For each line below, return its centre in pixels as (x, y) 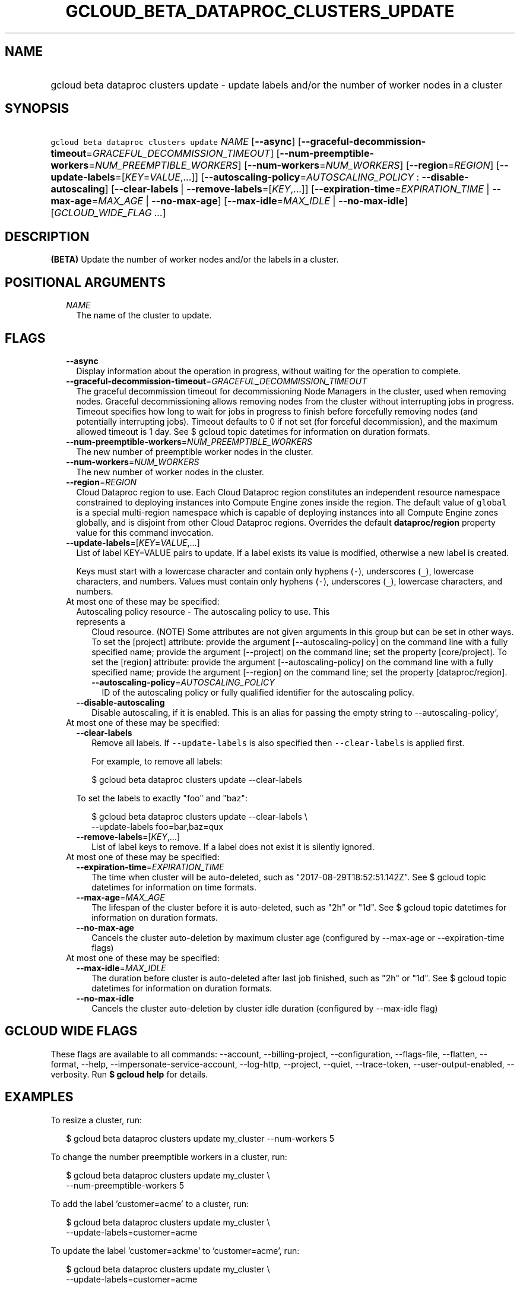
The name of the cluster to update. (144, 315)
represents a (101, 621)
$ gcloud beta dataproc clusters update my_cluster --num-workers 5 (200, 1138)
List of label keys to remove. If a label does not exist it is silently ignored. (233, 846)
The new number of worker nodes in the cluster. (170, 472)
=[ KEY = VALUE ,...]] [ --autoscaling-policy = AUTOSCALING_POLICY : (267, 177)
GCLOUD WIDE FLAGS (71, 1031)
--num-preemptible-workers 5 (125, 1185)
